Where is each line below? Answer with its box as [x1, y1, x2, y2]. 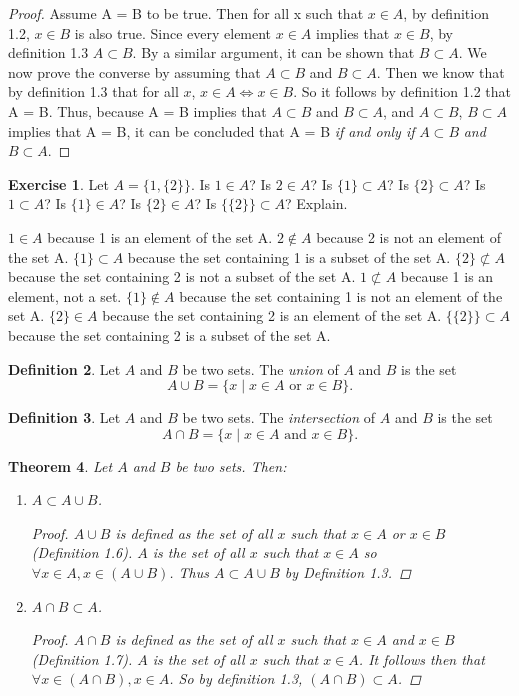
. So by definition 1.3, [169, 668, 303, 689]
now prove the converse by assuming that [8, 61, 261, 82]
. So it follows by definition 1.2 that [293, 81, 512, 102]
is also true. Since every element [74, 22, 272, 43]
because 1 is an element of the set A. [47, 226, 273, 247]
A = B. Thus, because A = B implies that [8, 100, 267, 121]
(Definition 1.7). [31, 648, 133, 669]
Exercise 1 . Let [8, 173, 109, 194]
